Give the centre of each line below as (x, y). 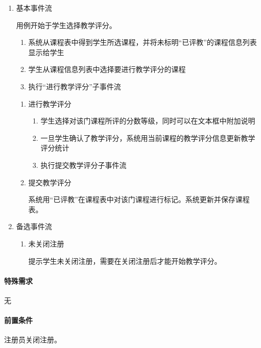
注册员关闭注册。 (33, 340)
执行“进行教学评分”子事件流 (75, 86)
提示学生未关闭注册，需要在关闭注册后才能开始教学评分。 (125, 260)
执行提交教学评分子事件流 (84, 165)
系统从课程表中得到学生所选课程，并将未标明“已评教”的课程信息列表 (143, 42)
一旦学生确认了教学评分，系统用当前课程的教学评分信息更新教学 (148, 138)
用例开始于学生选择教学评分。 (66, 25)
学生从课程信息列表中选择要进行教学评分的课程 (107, 69)
